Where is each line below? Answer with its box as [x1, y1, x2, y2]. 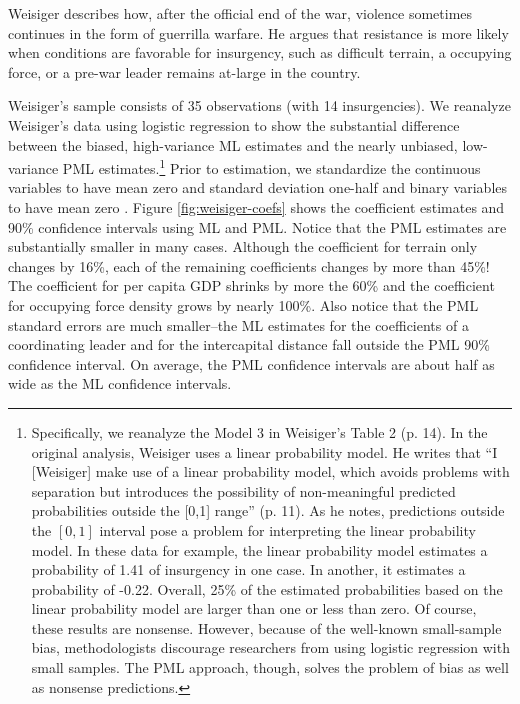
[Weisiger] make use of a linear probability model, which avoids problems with [31, 461, 510, 482]
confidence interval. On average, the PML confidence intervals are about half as [8, 353, 495, 374]
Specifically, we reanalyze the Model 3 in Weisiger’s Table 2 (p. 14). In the [31, 421, 488, 442]
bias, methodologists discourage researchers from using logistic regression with [31, 637, 510, 658]
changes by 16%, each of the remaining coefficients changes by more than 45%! [8, 255, 490, 276]
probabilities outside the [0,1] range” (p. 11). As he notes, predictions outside [31, 500, 505, 521]
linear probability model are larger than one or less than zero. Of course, [31, 598, 477, 619]
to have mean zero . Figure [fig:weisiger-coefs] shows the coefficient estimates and [8, 197, 505, 217]
